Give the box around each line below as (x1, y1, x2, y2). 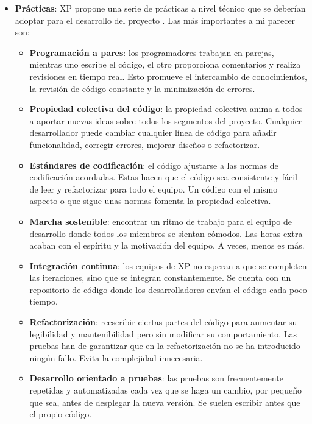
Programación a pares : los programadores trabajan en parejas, (29, 46, 274, 58)
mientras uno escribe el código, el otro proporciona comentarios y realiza (29, 58, 301, 71)
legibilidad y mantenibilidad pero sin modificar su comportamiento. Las (29, 327, 297, 340)
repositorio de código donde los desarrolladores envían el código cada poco (29, 283, 307, 295)
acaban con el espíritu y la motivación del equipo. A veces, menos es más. (29, 239, 305, 252)
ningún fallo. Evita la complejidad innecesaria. (29, 351, 203, 364)
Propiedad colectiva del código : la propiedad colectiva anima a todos (29, 102, 303, 115)
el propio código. (29, 408, 92, 420)
